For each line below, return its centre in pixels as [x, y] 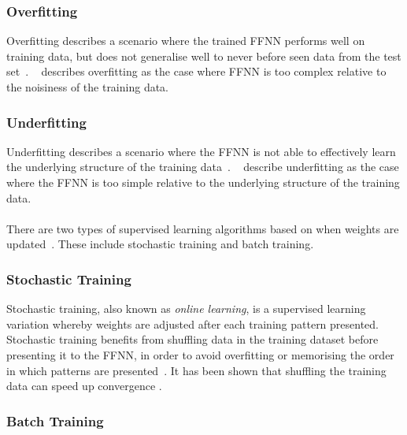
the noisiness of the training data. [88, 87]
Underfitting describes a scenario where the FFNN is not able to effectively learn [201, 151]
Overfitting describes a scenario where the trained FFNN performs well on [186, 41]
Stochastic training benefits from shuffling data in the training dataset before [192, 339]
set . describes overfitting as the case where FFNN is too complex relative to [196, 71]
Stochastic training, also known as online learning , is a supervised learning [186, 309]
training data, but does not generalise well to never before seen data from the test [204, 56]
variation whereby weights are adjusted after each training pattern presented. [193, 323]
